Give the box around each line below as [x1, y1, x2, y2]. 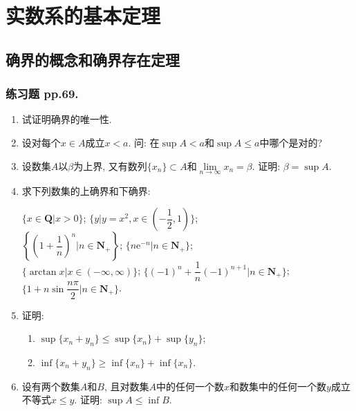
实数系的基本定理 [6, 1, 161, 30]
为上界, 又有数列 [73, 158, 147, 173]
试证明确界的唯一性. [21, 112, 112, 126]
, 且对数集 [104, 379, 149, 393]
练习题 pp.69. [6, 85, 79, 102]
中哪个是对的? [259, 135, 323, 149]
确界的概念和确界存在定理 [6, 48, 180, 70]
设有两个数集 [21, 379, 80, 393]
